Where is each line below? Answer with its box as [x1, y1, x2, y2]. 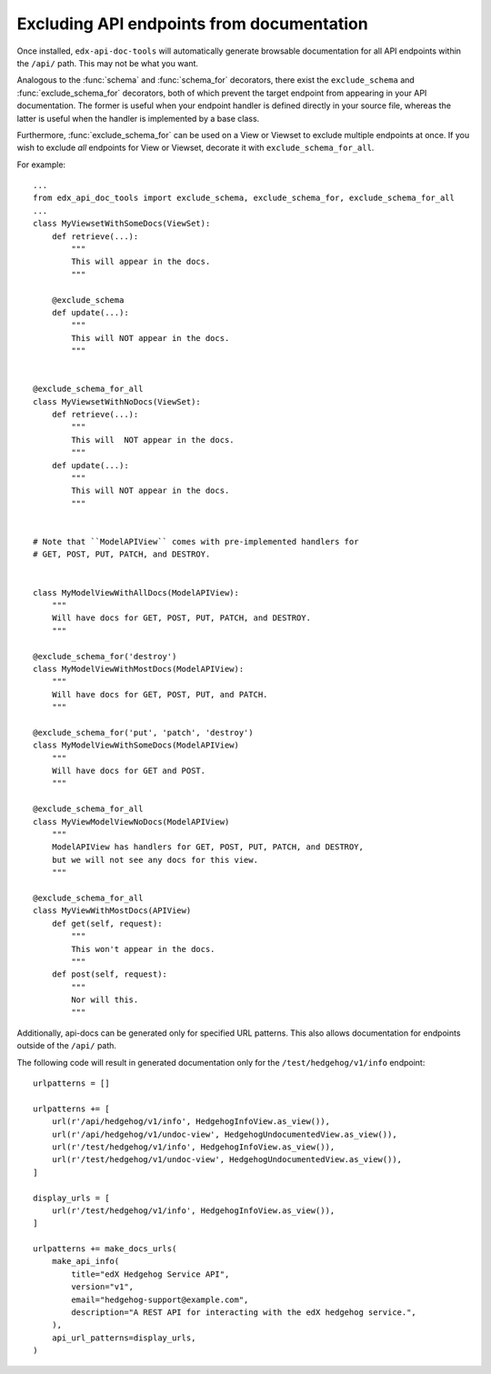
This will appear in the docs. [71, 256, 211, 267]
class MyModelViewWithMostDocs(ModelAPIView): [33, 664, 245, 674]
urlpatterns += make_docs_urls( [33, 1244, 177, 1254]
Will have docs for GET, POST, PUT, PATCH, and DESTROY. [51, 613, 311, 623]
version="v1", [71, 1282, 135, 1292]
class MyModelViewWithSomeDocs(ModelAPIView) [33, 740, 240, 750]
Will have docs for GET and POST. [51, 766, 206, 777]
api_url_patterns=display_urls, [51, 1332, 196, 1343]
